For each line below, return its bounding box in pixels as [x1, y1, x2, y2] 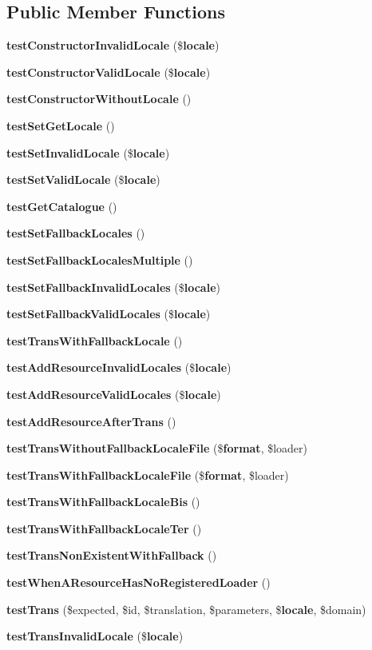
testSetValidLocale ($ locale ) [6, 171, 160, 188]
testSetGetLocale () [6, 117, 115, 134]
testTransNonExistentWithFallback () [6, 547, 217, 564]
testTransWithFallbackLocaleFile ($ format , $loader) [6, 466, 289, 483]
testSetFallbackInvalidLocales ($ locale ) [6, 278, 220, 295]
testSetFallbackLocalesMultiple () [6, 251, 193, 268]
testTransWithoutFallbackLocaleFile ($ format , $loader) [6, 440, 308, 457]
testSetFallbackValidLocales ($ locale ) [6, 305, 211, 322]
